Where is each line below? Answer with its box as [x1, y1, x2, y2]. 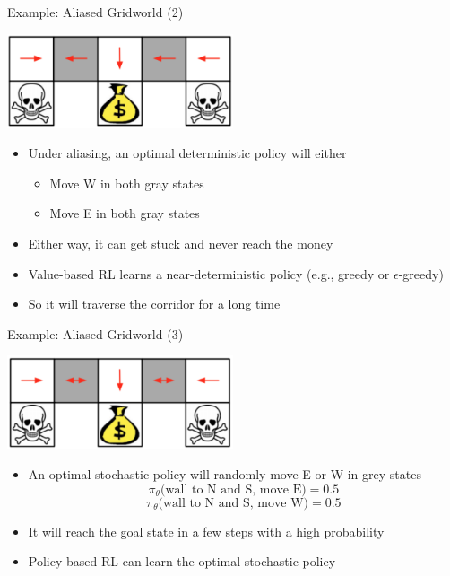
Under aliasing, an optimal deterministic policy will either [28, 144, 347, 162]
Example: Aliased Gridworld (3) [7, 324, 184, 343]
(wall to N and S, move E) [160, 483, 307, 496]
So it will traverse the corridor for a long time [28, 294, 281, 313]
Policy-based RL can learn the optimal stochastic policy [28, 552, 336, 571]
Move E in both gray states [49, 204, 200, 223]
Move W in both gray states [49, 173, 204, 192]
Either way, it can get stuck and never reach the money [28, 233, 333, 252]
